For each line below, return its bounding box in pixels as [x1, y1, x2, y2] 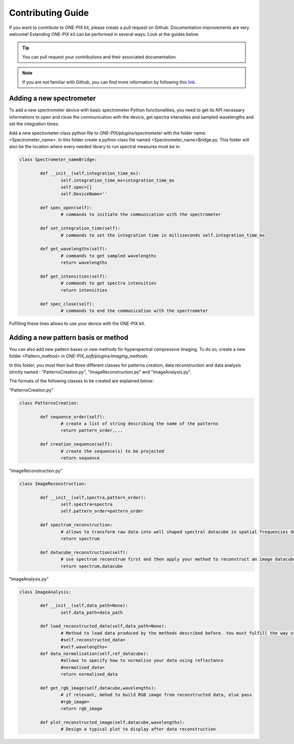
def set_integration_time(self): [40, 226, 121, 231]
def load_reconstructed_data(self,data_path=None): [40, 623, 167, 629]
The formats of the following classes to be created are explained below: [9, 378, 154, 384]
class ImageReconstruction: [19, 481, 87, 486]
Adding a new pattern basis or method [9, 333, 128, 342]
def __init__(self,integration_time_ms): [40, 171, 141, 176]
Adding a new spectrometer [9, 94, 96, 103]
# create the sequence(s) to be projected [60, 448, 164, 454]
